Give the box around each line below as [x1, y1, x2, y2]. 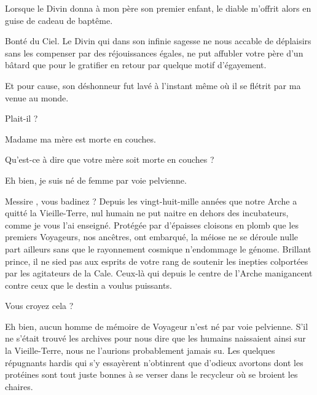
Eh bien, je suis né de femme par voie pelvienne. [5, 173, 187, 186]
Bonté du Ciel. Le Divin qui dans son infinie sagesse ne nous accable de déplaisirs [5, 34, 311, 47]
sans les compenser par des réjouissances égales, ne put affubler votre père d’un [5, 46, 303, 59]
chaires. [5, 380, 33, 393]
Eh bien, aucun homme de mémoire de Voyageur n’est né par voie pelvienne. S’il [5, 319, 308, 332]
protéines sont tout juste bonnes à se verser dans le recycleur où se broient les [5, 368, 298, 381]
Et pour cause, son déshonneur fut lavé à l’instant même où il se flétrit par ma [5, 79, 301, 92]
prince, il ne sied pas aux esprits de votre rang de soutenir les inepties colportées [5, 254, 308, 267]
